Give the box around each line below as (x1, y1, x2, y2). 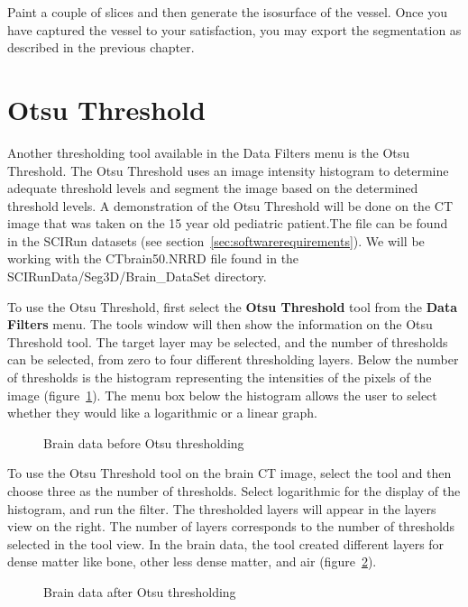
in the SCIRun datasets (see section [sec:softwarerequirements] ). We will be (7, 231, 425, 250)
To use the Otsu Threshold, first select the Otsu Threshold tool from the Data (7, 297, 457, 316)
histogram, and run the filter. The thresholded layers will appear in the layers (7, 499, 436, 518)
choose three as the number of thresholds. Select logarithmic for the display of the (7, 482, 461, 500)
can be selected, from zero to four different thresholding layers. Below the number (7, 350, 459, 369)
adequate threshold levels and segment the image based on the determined (7, 179, 418, 198)
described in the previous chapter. (7, 38, 195, 57)
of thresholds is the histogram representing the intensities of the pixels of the (7, 368, 432, 387)
